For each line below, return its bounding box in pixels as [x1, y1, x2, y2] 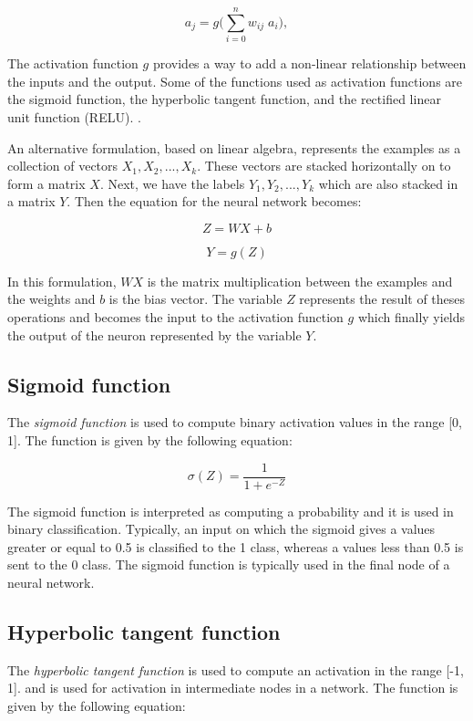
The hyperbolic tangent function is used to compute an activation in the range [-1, [7, 660, 464, 679]
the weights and [7, 289, 96, 308]
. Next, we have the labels [99, 173, 245, 193]
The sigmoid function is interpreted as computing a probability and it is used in [7, 501, 454, 520]
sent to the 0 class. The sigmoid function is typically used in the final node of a [7, 555, 450, 574]
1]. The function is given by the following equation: [7, 431, 293, 450]
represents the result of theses [299, 289, 466, 308]
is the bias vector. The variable [108, 289, 283, 308]
